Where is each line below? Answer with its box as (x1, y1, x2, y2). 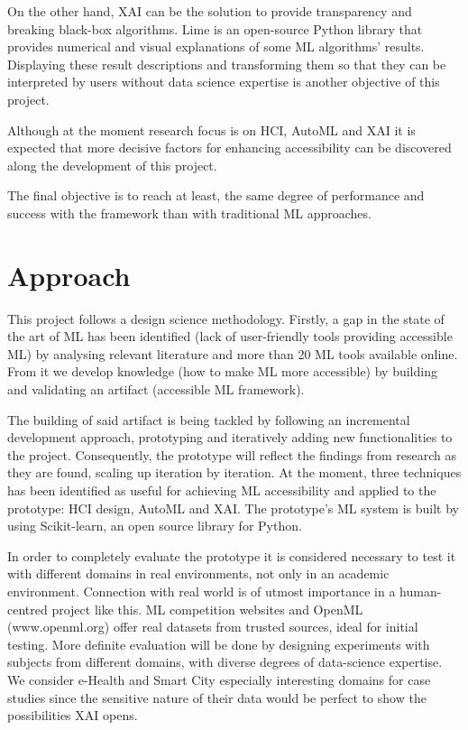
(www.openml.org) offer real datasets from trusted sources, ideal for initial (7, 617, 418, 636)
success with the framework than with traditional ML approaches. (7, 203, 372, 222)
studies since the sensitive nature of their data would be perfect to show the (7, 688, 427, 707)
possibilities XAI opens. (7, 706, 138, 725)
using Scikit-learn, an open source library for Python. (7, 516, 302, 535)
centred (7, 599, 48, 618)
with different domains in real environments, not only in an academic (7, 564, 390, 583)
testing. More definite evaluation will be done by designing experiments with (7, 634, 430, 653)
